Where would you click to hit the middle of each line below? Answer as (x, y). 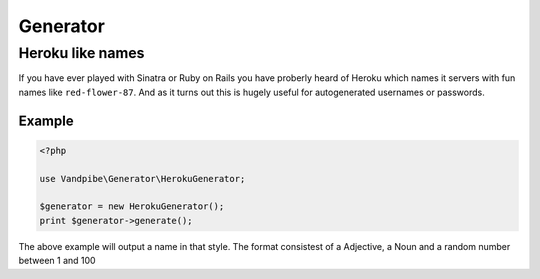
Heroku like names (81, 53)
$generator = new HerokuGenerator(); (132, 206)
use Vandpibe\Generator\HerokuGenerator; (142, 178)
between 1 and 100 (57, 261)
